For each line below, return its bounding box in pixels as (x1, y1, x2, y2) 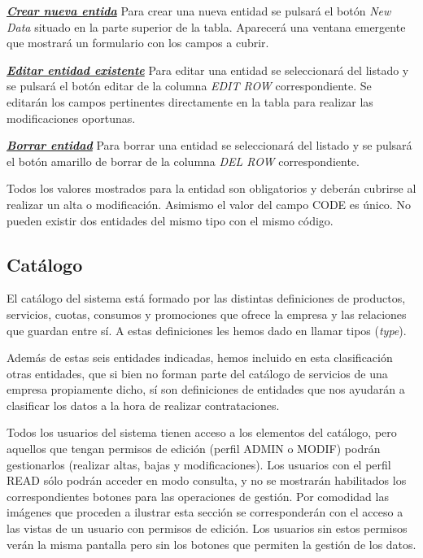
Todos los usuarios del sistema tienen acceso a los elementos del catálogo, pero (7, 424, 397, 441)
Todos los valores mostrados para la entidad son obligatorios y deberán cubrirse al (7, 180, 416, 197)
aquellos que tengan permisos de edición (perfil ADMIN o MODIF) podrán (7, 440, 381, 457)
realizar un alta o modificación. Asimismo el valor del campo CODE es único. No (7, 195, 411, 212)
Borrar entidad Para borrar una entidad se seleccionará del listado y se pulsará (7, 137, 412, 154)
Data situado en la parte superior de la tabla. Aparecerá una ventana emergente (7, 18, 406, 35)
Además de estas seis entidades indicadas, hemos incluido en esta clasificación (7, 349, 393, 366)
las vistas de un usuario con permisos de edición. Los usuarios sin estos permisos (7, 520, 408, 537)
